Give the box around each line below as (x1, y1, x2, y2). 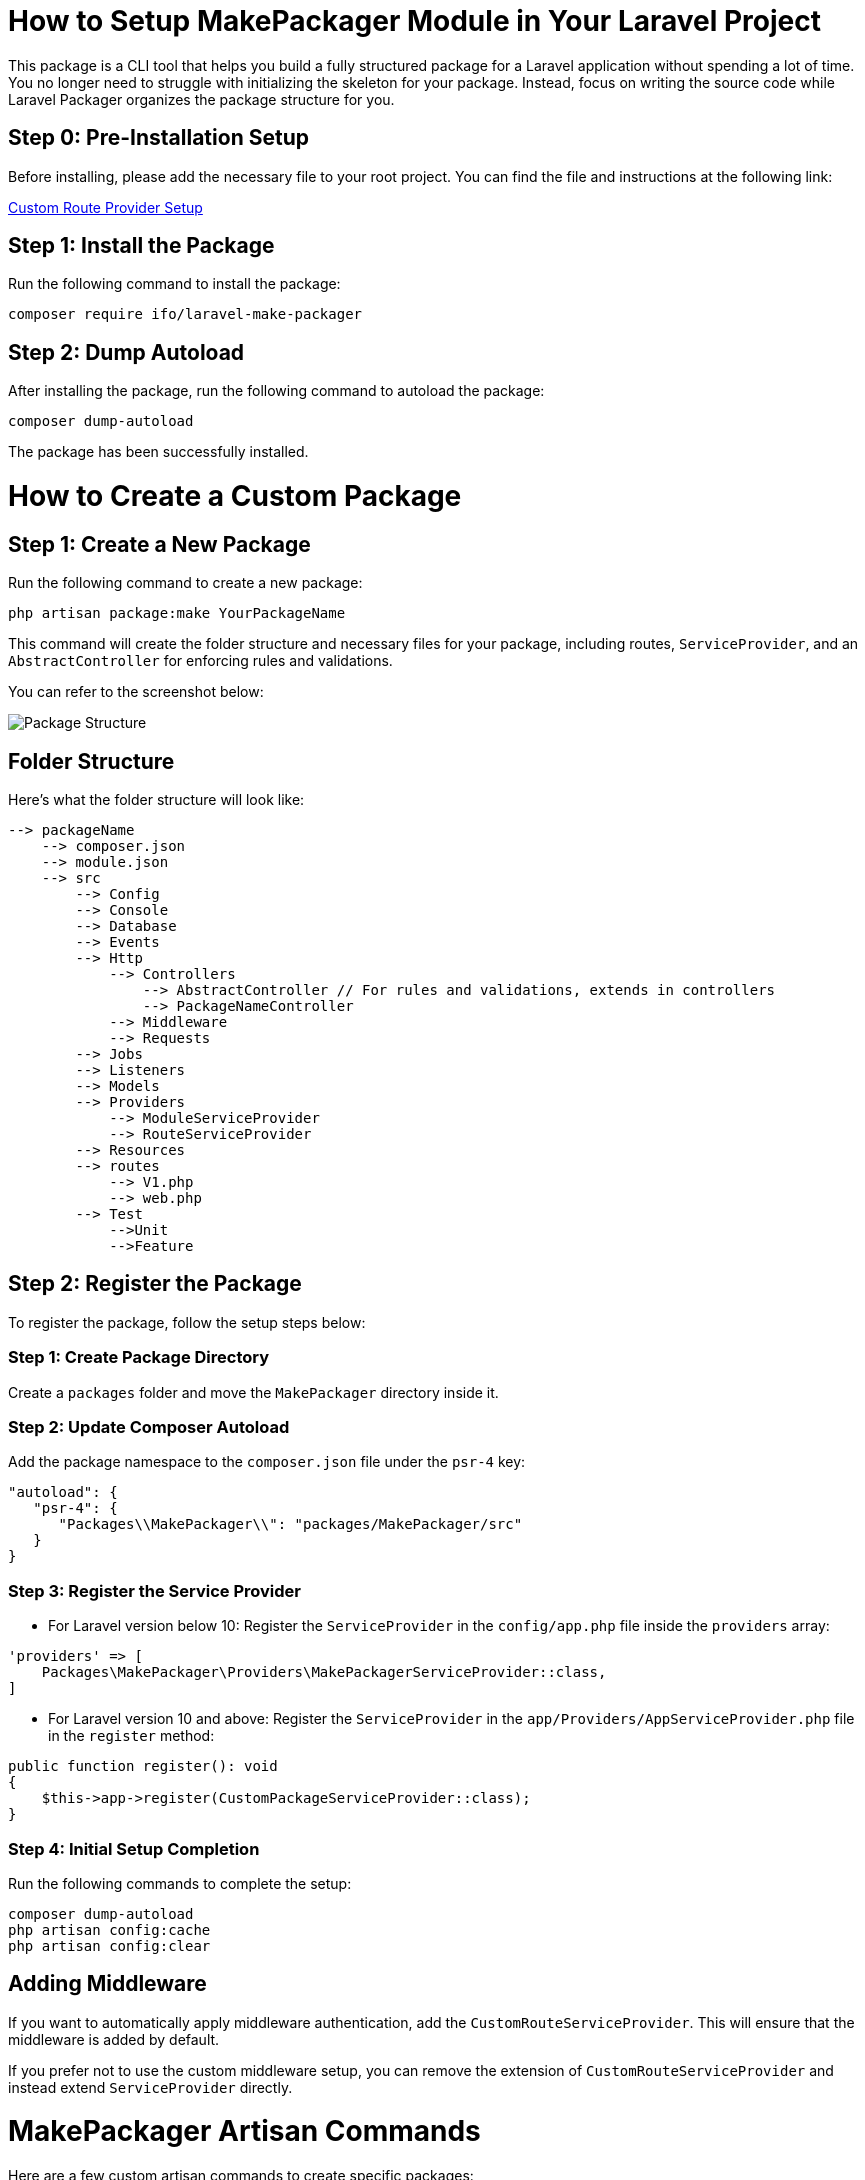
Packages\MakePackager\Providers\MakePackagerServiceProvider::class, (41, 1664, 607, 1681)
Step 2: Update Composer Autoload (8, 1417, 290, 1438)
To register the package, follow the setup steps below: (8, 1313, 366, 1331)
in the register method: (48, 1727, 215, 1745)
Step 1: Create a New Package (8, 531, 311, 557)
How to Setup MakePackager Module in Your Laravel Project (8, 4, 821, 38)
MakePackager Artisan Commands (8, 2114, 481, 2149)
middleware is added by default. (8, 2030, 220, 2048)
